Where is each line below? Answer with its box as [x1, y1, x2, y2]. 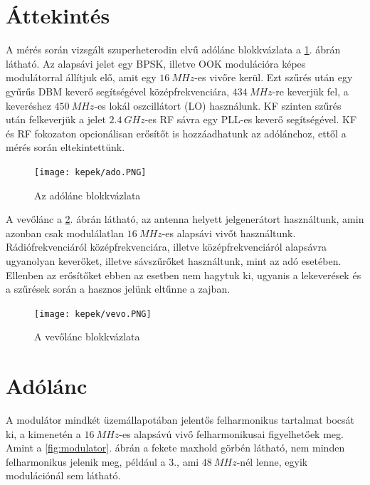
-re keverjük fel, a [272, 83, 349, 98]
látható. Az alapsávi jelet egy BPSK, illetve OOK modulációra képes [6, 56, 306, 71]
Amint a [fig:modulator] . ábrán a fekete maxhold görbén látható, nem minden [6, 440, 345, 455]
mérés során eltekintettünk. [6, 140, 125, 155]
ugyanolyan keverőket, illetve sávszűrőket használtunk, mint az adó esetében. [6, 253, 342, 268]
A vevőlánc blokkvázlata [34, 329, 140, 344]
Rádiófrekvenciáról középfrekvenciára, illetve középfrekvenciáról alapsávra [6, 239, 327, 254]
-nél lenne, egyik [236, 454, 308, 469]
